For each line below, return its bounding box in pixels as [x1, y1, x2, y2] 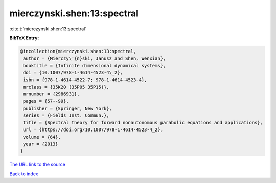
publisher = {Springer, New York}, [23, 106, 112, 112]
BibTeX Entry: [9, 35, 39, 41]
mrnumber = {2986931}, [23, 91, 80, 97]
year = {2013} [23, 141, 58, 147]
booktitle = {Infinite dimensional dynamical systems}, [23, 63, 166, 68]
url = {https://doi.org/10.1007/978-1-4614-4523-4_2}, [23, 127, 164, 133]
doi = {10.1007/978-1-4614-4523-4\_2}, [23, 70, 123, 76]
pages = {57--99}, [23, 98, 69, 104]
